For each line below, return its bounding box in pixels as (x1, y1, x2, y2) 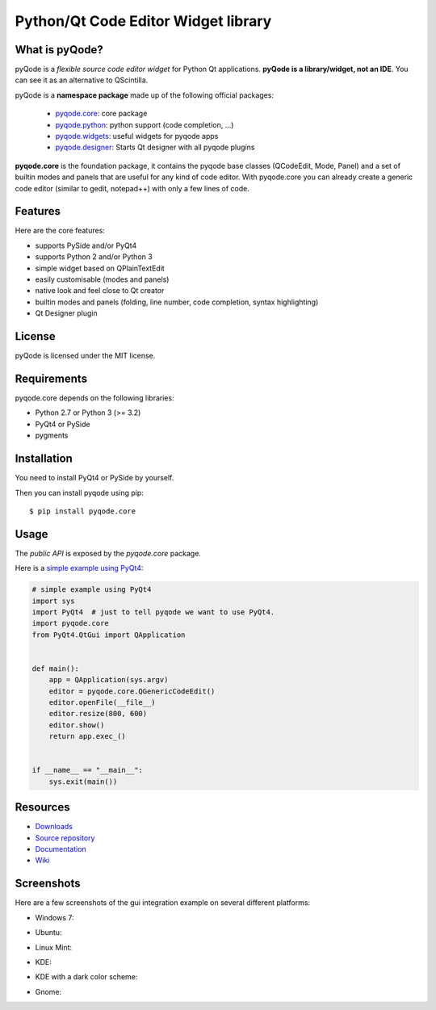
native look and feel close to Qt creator (35, 286, 165, 295)
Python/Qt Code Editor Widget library (15, 12, 272, 30)
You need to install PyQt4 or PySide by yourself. (15, 473, 174, 483)
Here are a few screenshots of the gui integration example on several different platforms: (15, 898, 311, 907)
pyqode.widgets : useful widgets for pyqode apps (55, 132, 219, 141)
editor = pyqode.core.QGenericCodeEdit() (48, 686, 216, 696)
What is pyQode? (15, 43, 104, 57)
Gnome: (35, 987, 62, 996)
